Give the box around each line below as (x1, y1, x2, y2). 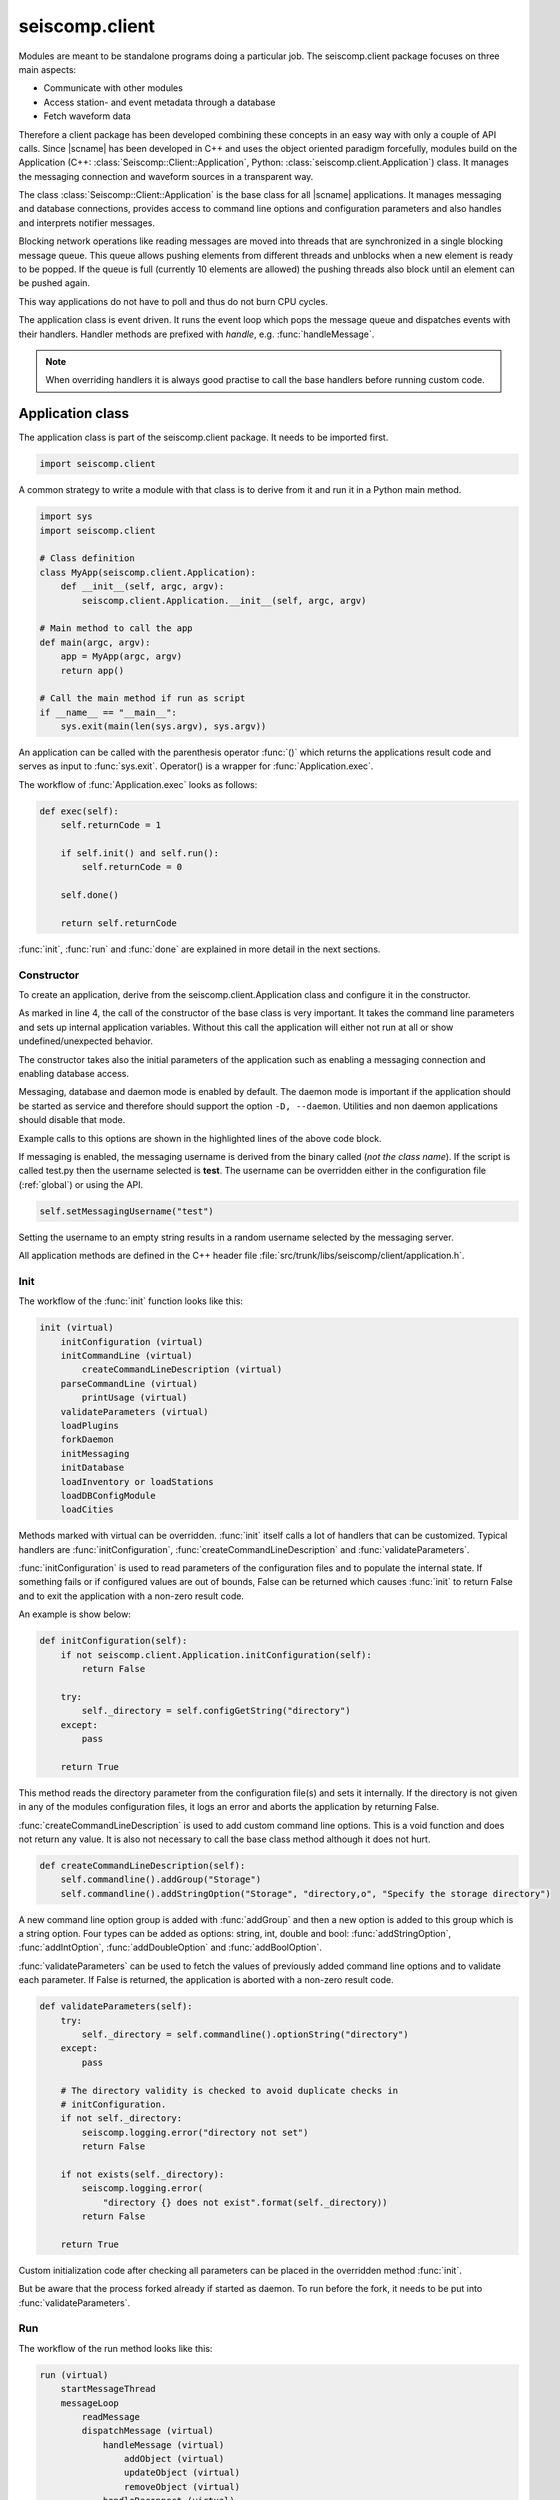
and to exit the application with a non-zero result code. (18, 1590, 245, 1602)
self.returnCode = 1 (60, 820, 162, 831)
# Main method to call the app (39, 623, 194, 634)
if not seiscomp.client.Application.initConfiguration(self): (60, 1649, 372, 1660)
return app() (60, 665, 125, 676)
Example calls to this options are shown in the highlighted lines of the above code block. (18, 1132, 382, 1144)
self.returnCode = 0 (81, 861, 183, 873)
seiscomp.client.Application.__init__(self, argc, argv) (81, 595, 367, 606)
